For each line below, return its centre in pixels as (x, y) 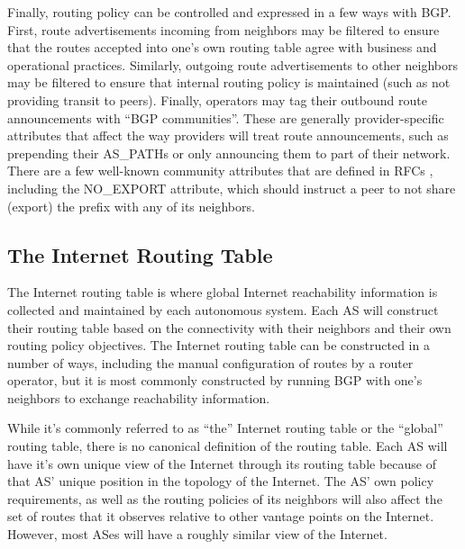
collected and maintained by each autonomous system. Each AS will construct (223, 309)
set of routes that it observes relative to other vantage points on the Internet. (221, 516)
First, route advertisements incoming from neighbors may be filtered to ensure (223, 29)
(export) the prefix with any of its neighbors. (131, 206)
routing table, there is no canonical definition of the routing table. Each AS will (228, 446)
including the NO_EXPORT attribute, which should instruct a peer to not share (232, 188)
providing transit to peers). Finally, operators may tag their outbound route (217, 99)
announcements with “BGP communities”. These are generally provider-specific (226, 117)
